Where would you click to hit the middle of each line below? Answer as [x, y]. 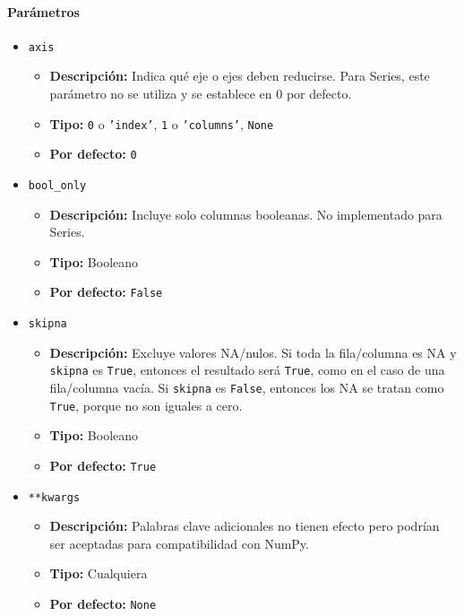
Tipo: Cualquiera [99, 573]
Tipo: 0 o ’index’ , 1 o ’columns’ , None [162, 123]
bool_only [57, 185]
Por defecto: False [106, 292]
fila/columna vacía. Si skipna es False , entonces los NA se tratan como [247, 387]
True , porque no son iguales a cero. [146, 405]
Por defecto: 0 [93, 154]
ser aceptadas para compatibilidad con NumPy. [179, 543]
